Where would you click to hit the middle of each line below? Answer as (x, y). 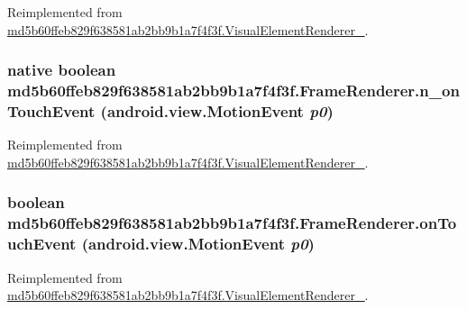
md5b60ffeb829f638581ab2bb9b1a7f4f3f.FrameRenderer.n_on (233, 91)
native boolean (62, 70)
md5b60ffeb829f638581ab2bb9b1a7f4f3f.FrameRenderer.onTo (232, 223)
